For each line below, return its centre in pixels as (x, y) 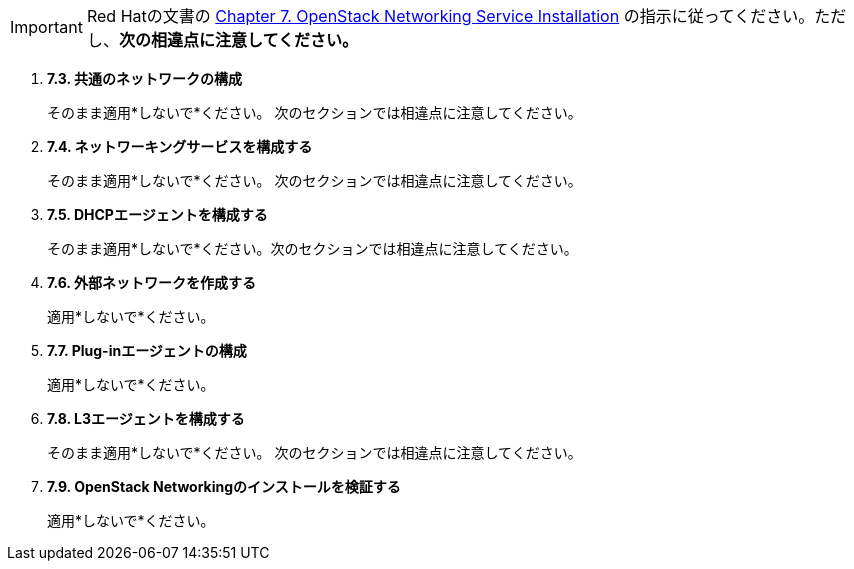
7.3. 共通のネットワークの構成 (145, 78)
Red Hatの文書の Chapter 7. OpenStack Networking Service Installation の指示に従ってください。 (450, 16)
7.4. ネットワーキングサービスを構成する (180, 146)
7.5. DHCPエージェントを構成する (157, 214)
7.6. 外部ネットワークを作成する (151, 282)
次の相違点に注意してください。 (238, 40)
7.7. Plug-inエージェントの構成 (147, 350)
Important (46, 27)
